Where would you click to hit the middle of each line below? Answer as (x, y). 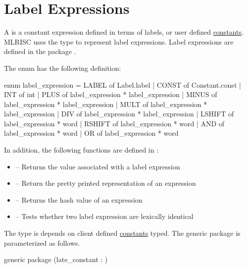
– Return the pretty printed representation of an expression (106, 183)
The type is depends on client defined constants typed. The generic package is (122, 233)
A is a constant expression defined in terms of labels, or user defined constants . (124, 32)
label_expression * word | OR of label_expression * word (91, 133)
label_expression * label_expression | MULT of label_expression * (106, 104)
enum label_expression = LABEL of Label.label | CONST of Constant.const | (123, 84)
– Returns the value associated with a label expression (98, 166)
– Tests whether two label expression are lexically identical (104, 216)
